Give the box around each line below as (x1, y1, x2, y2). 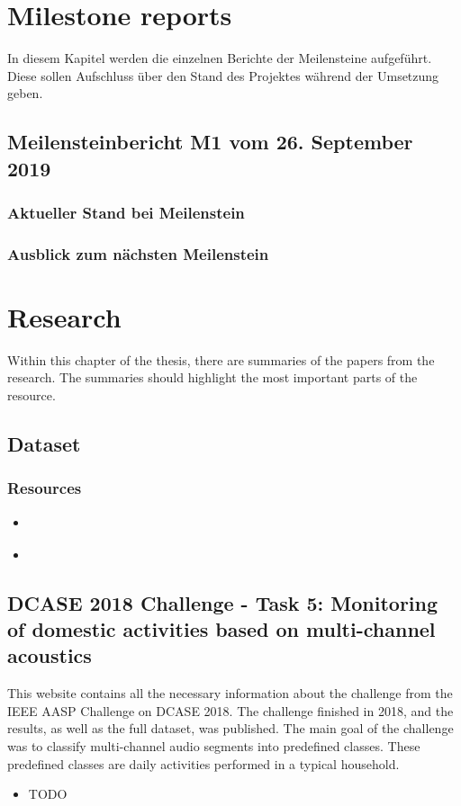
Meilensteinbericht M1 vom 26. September (7, 128, 413, 156)
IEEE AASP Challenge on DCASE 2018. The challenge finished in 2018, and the (7, 701, 454, 720)
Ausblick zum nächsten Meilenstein (7, 242, 269, 264)
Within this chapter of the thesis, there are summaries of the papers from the (7, 350, 435, 369)
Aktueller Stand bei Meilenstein (7, 201, 245, 223)
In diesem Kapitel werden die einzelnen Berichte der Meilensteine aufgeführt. (7, 49, 432, 67)
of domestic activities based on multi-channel (7, 615, 436, 643)
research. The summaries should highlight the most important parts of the (7, 368, 418, 387)
